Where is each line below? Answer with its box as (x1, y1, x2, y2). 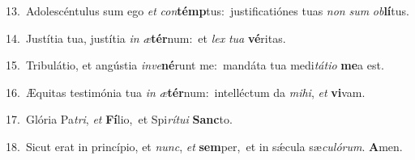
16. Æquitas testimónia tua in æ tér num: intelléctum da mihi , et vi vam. (6, 83, 366, 100)
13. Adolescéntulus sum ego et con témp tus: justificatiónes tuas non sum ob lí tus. (6, 2, 409, 19)
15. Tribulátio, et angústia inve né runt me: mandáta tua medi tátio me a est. (6, 57, 384, 74)
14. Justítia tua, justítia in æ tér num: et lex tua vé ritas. (6, 29, 286, 46)
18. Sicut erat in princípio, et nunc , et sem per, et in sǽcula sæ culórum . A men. (6, 137, 403, 154)
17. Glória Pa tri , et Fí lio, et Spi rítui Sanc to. (6, 111, 233, 128)
